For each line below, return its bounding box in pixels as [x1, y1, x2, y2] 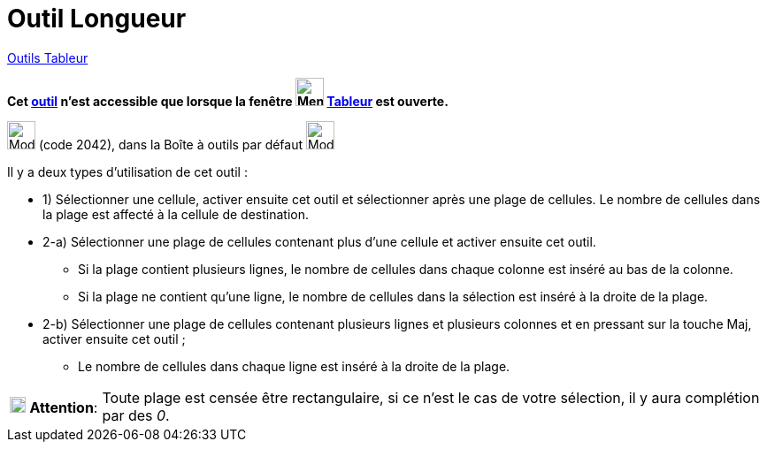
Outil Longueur [7, 4, 187, 34]
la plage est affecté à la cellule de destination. [42, 206, 310, 222]
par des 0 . [102, 406, 170, 424]
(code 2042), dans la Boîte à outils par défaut [38, 136, 303, 152]
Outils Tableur [7, 49, 88, 65]
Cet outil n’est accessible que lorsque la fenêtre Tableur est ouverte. [7, 93, 449, 109]
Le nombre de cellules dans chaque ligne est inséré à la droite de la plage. [78, 358, 510, 374]
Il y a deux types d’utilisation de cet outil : [7, 164, 248, 179]
